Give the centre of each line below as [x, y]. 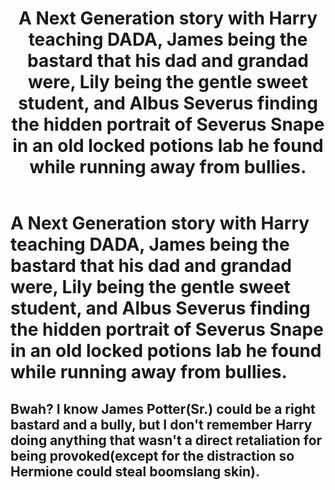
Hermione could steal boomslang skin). [135, 471]
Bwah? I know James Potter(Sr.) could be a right [163, 408]
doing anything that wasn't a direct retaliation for [166, 440]
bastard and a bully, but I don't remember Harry [161, 424]
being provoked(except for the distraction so [152, 455]
